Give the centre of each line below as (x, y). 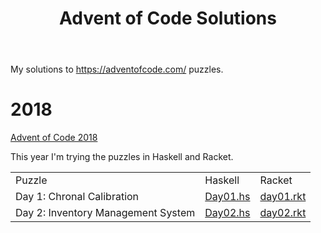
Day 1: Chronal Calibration (77, 197)
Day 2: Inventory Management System (105, 213)
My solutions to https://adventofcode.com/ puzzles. (117, 69)
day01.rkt (283, 197)
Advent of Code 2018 (54, 138)
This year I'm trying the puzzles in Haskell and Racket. (122, 157)
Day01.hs (227, 197)
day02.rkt (283, 213)
